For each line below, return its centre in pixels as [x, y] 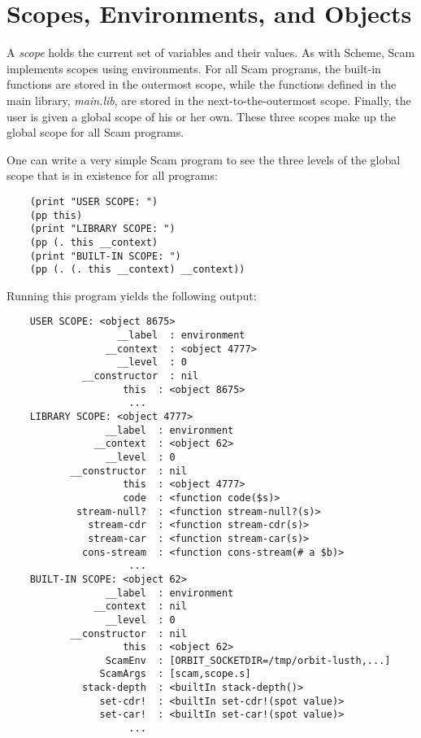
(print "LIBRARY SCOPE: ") [102, 229]
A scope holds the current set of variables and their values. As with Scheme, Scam [211, 52]
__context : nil [140, 607]
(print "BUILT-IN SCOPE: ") [105, 256]
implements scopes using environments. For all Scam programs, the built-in [194, 68]
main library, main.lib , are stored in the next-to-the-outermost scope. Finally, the [209, 100]
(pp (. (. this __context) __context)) [137, 270]
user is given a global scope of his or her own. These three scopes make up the [201, 116]
